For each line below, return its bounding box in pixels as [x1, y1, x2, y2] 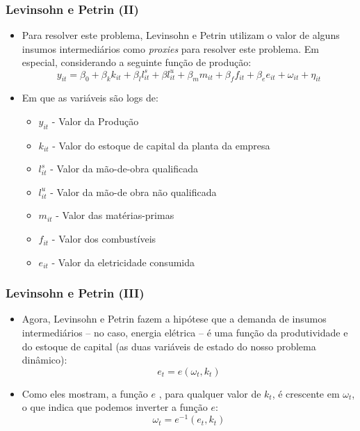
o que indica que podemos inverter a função [22, 400, 208, 414]
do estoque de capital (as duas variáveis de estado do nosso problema [22, 339, 316, 353]
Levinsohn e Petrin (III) [6, 284, 145, 302]
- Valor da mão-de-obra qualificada [50, 161, 198, 176]
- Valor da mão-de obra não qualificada [50, 184, 217, 199]
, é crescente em [272, 386, 340, 400]
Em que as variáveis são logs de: [22, 90, 158, 105]
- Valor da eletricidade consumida [51, 254, 195, 269]
